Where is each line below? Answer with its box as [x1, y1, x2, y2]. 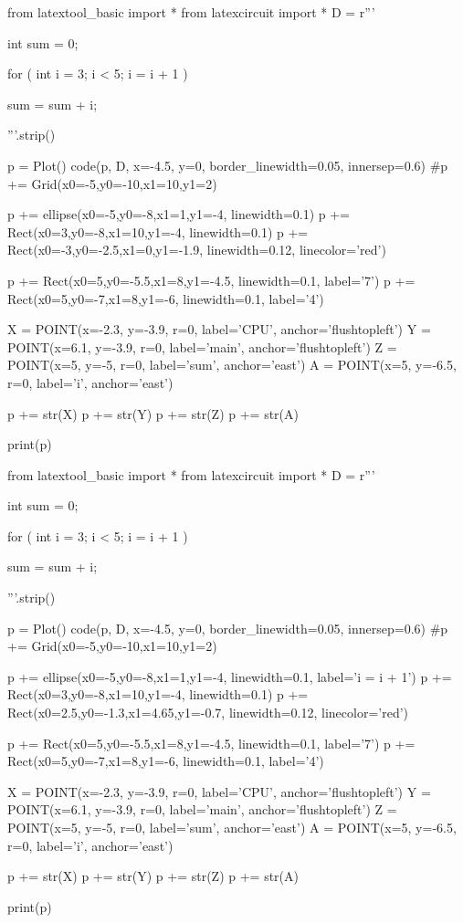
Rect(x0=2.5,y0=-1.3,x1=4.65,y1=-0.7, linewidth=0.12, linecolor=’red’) [7, 703, 409, 722]
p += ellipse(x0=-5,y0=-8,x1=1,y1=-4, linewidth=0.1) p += [7, 205, 351, 224]
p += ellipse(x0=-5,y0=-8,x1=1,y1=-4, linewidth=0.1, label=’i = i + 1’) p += [7, 666, 452, 686]
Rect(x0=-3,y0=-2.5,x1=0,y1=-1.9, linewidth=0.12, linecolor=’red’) [7, 240, 386, 259]
